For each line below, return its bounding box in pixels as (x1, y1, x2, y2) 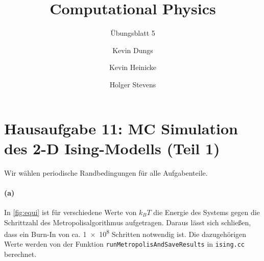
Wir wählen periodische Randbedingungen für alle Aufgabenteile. (4, 167, 208, 178)
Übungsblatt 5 (110, 28, 155, 38)
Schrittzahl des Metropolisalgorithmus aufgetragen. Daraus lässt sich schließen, (4, 217, 251, 227)
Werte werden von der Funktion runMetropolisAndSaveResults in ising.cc (4, 239, 245, 249)
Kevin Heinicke (109, 62, 157, 73)
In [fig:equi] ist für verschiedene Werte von (4, 207, 137, 218)
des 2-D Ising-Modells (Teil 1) (4, 137, 220, 158)
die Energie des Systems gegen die (153, 207, 260, 218)
